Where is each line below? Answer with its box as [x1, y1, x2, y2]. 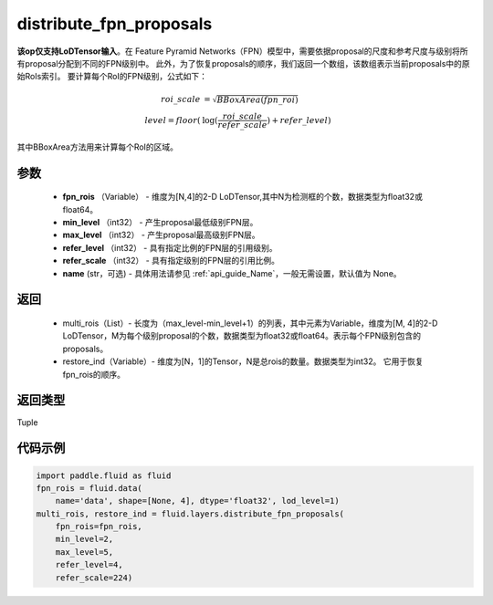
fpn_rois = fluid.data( [36, 483, 143, 493]
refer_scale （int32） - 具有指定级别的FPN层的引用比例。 [62, 256, 280, 266]
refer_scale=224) [55, 572, 133, 583]
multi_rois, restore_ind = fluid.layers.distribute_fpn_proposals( [36, 508, 345, 519]
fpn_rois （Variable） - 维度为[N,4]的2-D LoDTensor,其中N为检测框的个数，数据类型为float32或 [62, 192, 424, 203]
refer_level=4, [55, 559, 123, 570]
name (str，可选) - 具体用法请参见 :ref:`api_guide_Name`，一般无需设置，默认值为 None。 [62, 267, 402, 278]
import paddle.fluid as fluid [36, 470, 172, 481]
